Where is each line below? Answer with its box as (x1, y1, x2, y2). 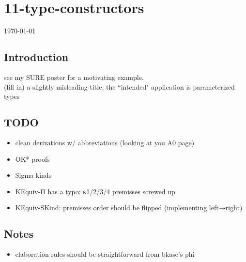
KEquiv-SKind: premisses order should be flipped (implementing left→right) (15, 202, 243, 213)
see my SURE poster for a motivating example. (4, 72, 144, 82)
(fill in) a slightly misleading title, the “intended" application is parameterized (4, 81, 235, 92)
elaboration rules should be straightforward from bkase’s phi (15, 249, 195, 259)
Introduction (4, 49, 69, 64)
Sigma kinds (15, 170, 52, 180)
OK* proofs (15, 154, 50, 164)
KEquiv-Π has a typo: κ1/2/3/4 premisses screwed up (15, 186, 175, 196)
